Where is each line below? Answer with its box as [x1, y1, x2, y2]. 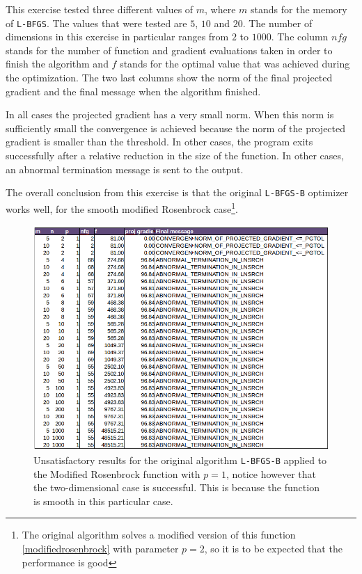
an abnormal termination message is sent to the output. [6, 161, 244, 176]
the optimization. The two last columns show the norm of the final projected [6, 70, 333, 85]
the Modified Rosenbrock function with [33, 466, 200, 481]
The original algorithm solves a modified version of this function [22, 527, 296, 542]
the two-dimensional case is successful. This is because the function [33, 480, 320, 495]
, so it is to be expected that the [204, 541, 343, 555]
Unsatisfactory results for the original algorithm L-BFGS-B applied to [33, 452, 327, 467]
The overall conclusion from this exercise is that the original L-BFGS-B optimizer [6, 185, 349, 200]
